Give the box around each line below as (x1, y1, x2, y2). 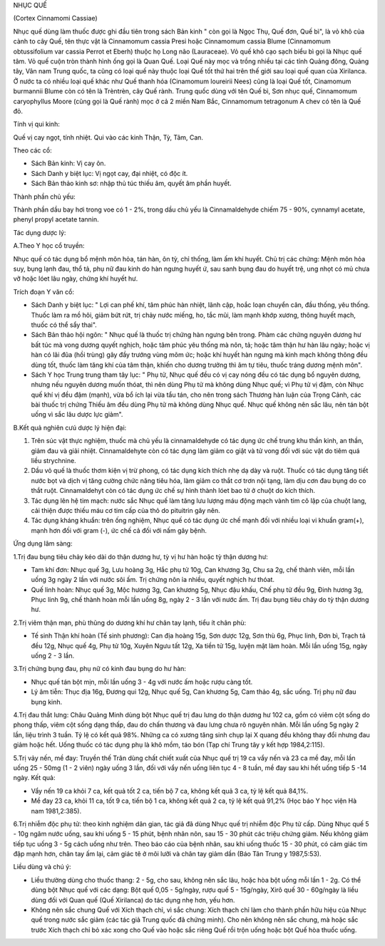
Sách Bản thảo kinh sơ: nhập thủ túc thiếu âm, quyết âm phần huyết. (31, 179, 232, 188)
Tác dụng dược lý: (13, 228, 66, 236)
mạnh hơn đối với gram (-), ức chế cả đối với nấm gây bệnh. (31, 526, 207, 534)
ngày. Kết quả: (13, 774, 56, 782)
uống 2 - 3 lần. (31, 652, 75, 660)
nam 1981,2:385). (31, 806, 82, 815)
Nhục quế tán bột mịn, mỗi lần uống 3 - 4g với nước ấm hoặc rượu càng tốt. (31, 677, 253, 686)
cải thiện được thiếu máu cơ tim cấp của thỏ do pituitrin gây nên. (31, 506, 220, 514)
